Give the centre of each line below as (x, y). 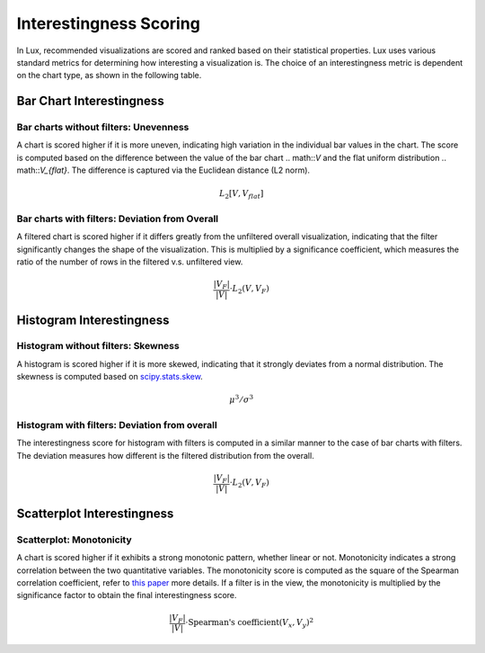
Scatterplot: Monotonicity (74, 540)
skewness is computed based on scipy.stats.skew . (110, 377)
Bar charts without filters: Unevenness (103, 128)
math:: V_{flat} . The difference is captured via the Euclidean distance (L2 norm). (163, 170)
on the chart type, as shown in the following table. (109, 76)
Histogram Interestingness (93, 320)
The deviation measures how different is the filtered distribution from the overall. (165, 455)
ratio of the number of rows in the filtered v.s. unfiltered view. (130, 262)
